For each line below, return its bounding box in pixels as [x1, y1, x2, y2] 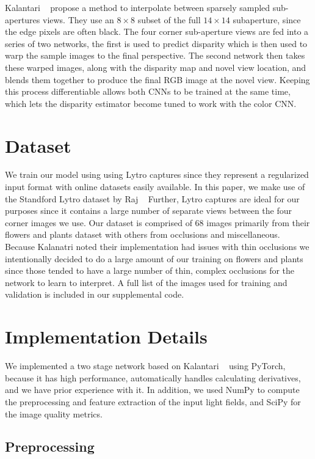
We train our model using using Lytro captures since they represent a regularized [5, 168, 309, 181]
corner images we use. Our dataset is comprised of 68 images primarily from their [5, 216, 310, 229]
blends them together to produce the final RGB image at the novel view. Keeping [5, 73, 310, 86]
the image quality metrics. [5, 407, 103, 420]
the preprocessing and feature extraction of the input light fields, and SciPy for [5, 395, 301, 408]
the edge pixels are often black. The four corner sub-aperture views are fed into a [5, 25, 309, 38]
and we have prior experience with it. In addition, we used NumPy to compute [5, 383, 300, 396]
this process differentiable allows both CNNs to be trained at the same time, [5, 85, 291, 98]
